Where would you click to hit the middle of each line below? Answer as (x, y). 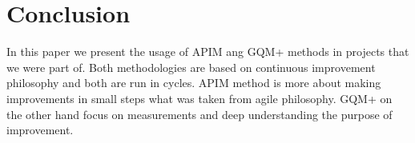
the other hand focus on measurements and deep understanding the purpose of (199, 114)
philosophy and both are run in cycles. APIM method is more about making (194, 83)
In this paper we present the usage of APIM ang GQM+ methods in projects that (208, 52)
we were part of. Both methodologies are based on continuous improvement (191, 67)
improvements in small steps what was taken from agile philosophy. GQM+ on (199, 98)
